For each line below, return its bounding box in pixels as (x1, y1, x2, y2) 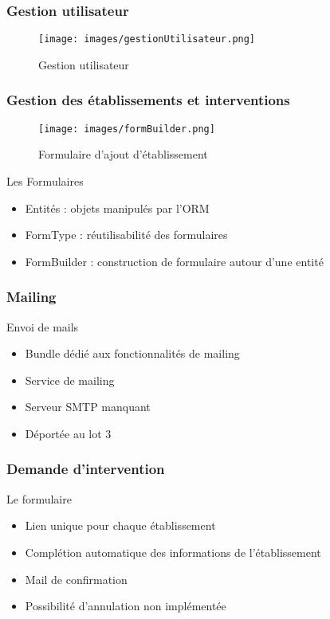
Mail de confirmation (25, 570, 128, 587)
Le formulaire (6, 490, 72, 507)
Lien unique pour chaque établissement (25, 517, 216, 534)
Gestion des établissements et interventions (6, 90, 290, 110)
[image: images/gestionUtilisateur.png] (38, 33, 256, 45)
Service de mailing (25, 371, 115, 388)
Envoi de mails (6, 318, 79, 335)
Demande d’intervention (6, 459, 165, 479)
